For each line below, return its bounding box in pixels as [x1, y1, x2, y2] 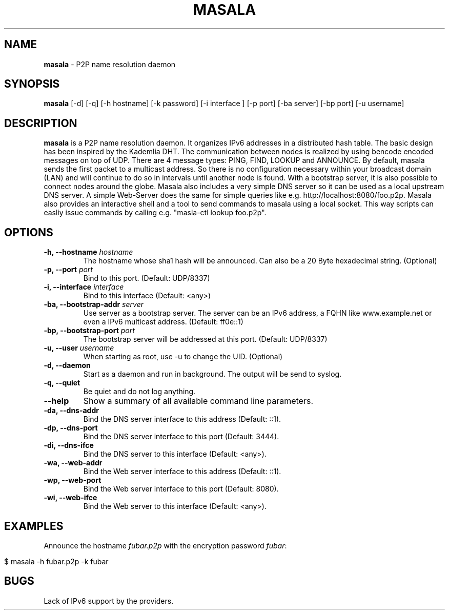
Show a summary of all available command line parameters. [83, 396, 314, 406]
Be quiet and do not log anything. [83, 387, 196, 396]
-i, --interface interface [44, 282, 124, 292]
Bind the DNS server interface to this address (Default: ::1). [83, 415, 281, 424]
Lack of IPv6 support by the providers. [44, 596, 174, 605]
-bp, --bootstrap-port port [44, 326, 135, 335]
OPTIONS [4, 226, 53, 239]
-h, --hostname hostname [44, 248, 133, 257]
